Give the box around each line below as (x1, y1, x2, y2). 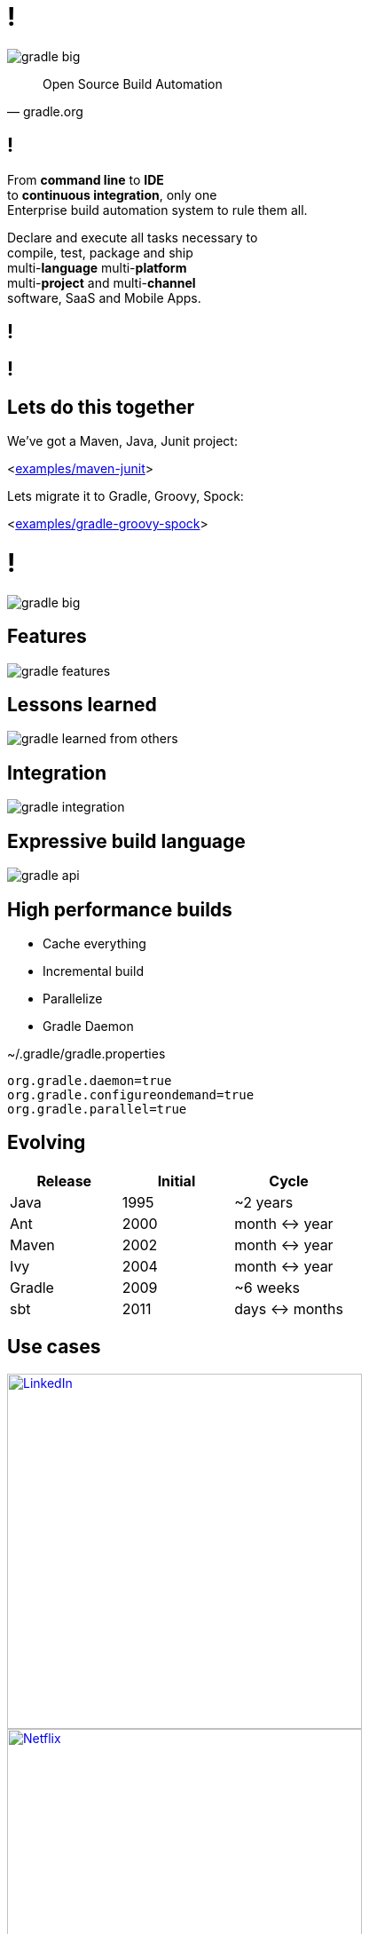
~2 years (234, 1193, 294, 1211)
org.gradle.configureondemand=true (7, 1088, 255, 1102)
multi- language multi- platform (7, 259, 187, 275)
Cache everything (43, 936, 146, 951)
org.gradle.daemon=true (7, 1074, 172, 1088)
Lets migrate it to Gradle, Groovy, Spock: (7, 488, 244, 504)
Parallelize (43, 991, 103, 1006)
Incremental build (43, 963, 144, 979)
